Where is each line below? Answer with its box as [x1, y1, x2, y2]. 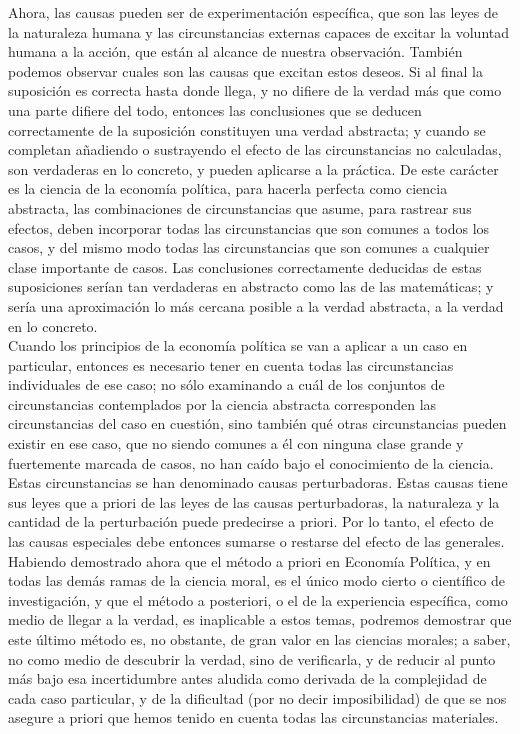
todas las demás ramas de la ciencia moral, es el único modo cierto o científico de [8, 570, 506, 591]
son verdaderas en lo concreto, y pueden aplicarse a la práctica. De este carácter [8, 158, 499, 179]
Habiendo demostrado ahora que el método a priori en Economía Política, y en [8, 550, 491, 571]
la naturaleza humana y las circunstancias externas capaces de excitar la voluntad [8, 21, 510, 42]
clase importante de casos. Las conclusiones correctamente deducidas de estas [8, 256, 482, 277]
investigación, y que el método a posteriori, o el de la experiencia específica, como [8, 589, 508, 610]
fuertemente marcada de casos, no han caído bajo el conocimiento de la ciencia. [8, 452, 494, 473]
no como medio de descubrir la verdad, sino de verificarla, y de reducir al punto [8, 648, 496, 669]
